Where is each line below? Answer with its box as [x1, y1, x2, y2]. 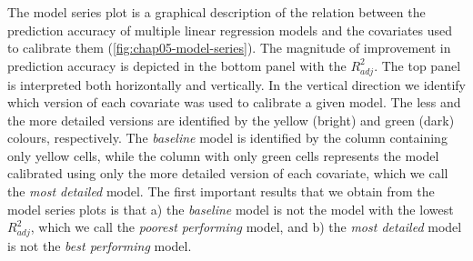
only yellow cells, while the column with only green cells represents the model [7, 146, 439, 165]
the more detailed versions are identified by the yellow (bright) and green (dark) [7, 110, 455, 129]
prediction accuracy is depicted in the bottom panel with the [7, 55, 347, 75]
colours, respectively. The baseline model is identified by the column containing [7, 128, 448, 147]
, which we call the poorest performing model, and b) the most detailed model [30, 217, 462, 236]
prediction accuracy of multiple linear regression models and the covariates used [7, 20, 453, 39]
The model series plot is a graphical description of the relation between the [7, 3, 426, 21]
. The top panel [374, 55, 461, 75]
